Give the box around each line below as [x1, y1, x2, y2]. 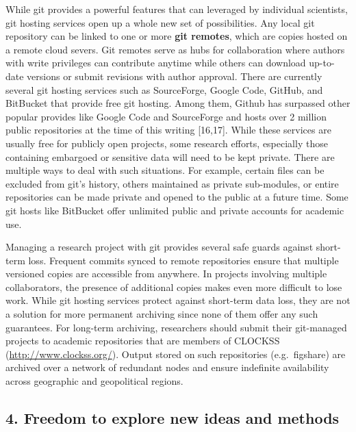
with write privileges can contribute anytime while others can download [5, 55, 306, 70]
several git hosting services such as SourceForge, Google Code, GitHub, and [5, 82, 323, 97]
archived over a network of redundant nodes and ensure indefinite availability [5, 360, 329, 374]
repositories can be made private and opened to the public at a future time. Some [5, 190, 348, 204]
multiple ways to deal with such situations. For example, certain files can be [5, 163, 325, 177]
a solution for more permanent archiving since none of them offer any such [5, 307, 318, 321]
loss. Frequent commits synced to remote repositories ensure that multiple [28, 253, 339, 267]
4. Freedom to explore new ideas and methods [5, 407, 340, 429]
